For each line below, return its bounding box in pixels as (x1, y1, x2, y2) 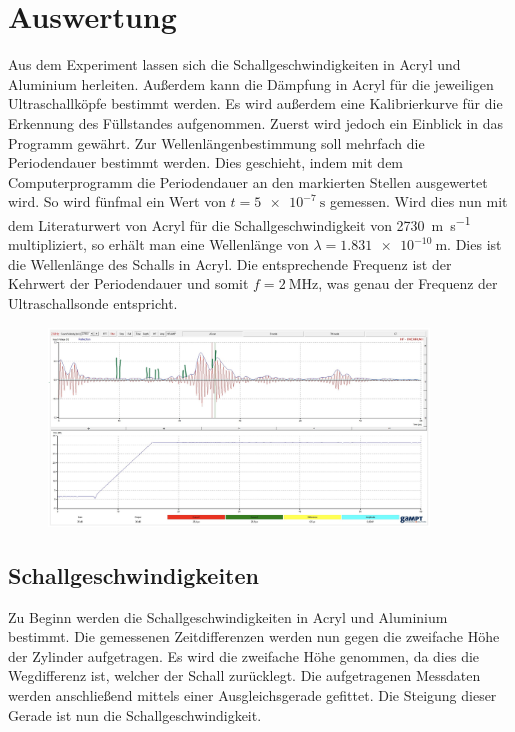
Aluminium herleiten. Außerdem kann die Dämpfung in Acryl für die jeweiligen (8, 73, 494, 94)
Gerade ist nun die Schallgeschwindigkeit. (8, 704, 262, 725)
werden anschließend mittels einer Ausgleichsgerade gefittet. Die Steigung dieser (8, 685, 497, 706)
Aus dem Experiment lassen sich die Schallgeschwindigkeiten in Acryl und (8, 54, 461, 75)
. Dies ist (447, 234, 502, 255)
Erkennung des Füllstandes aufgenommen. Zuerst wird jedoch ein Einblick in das (8, 112, 504, 133)
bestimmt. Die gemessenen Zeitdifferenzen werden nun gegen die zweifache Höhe (8, 626, 500, 647)
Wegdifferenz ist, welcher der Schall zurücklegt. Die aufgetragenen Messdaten (8, 665, 481, 686)
